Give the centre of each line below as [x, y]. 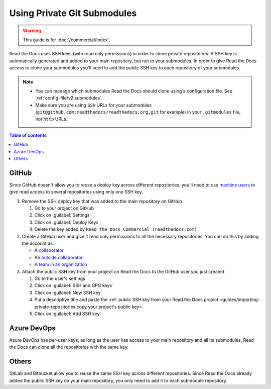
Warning [32, 31]
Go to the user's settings [60, 278]
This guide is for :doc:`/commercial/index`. [66, 40]
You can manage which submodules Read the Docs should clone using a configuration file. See [134, 91]
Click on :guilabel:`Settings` [63, 215]
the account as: [38, 243]
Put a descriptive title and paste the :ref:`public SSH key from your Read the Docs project [126, 300]
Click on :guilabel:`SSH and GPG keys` [74, 285]
